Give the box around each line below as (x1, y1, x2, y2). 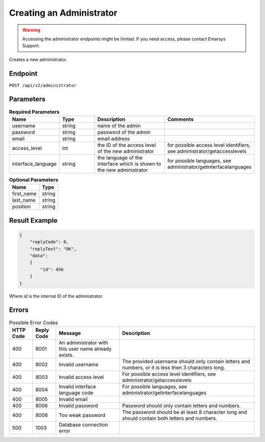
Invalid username (58, 361, 99, 368)
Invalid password (58, 402, 98, 409)
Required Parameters (9, 108, 60, 115)
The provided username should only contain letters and (122, 358, 250, 365)
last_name (12, 197, 36, 204)
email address (97, 135, 130, 142)
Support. (22, 43, 40, 49)
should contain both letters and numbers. (122, 414, 218, 421)
